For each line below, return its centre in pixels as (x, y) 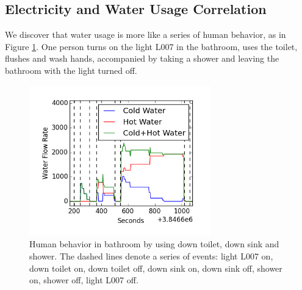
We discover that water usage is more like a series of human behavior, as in (146, 34)
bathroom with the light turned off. (71, 70)
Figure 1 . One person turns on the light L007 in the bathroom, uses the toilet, (151, 46)
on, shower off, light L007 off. (84, 280)
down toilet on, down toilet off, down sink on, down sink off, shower (156, 268)
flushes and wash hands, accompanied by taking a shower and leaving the (142, 58)
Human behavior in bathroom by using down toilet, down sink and (154, 244)
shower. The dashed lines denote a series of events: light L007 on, (151, 256)
